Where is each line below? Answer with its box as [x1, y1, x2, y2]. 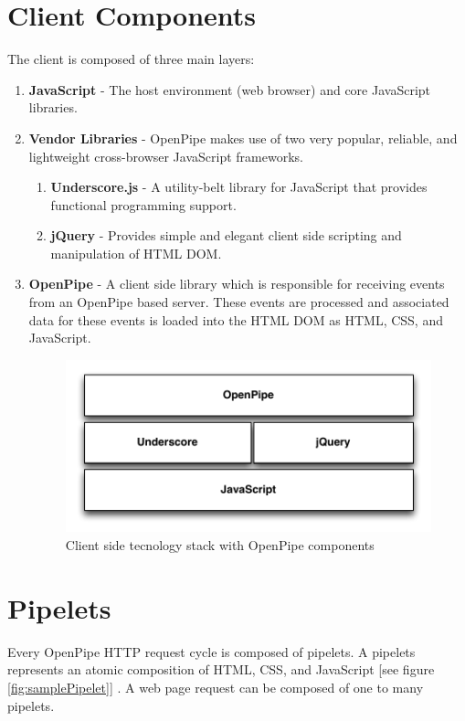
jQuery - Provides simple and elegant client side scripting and [50, 226, 402, 245]
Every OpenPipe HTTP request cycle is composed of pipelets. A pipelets [7, 641, 416, 661]
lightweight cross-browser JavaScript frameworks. [28, 146, 303, 165]
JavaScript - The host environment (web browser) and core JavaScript [28, 80, 431, 99]
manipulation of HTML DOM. [50, 243, 222, 262]
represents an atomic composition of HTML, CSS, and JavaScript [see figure [7, 660, 435, 679]
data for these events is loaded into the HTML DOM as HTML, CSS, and [28, 310, 443, 329]
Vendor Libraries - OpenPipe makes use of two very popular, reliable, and [28, 128, 458, 147]
